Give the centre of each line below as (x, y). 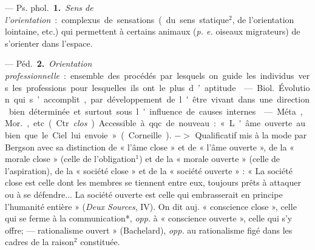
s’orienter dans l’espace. (49, 43)
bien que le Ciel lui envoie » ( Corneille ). (88, 134)
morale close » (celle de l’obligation (70, 159)
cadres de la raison (39, 242)
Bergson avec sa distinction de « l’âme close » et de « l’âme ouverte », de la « (150, 147)
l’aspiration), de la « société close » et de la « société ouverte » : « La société (149, 170)
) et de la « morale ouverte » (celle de (210, 159)
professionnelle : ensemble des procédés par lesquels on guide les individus (150, 75)
